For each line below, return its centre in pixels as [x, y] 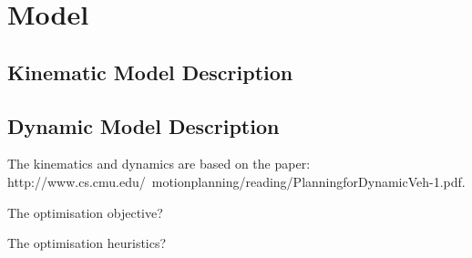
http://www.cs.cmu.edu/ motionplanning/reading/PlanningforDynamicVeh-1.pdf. [236, 181]
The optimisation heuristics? [87, 243]
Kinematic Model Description [150, 72]
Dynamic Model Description [144, 125]
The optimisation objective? [85, 212]
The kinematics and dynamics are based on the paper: [159, 164]
